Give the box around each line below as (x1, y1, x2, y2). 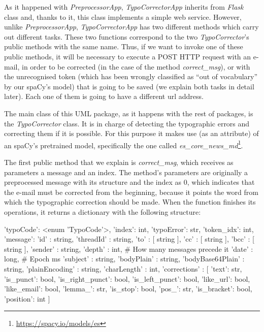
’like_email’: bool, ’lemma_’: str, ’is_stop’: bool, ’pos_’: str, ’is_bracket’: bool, (4, 283, 252, 294)
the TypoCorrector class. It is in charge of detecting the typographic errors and (4, 118, 250, 128)
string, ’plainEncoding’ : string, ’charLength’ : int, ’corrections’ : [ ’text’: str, (4, 263, 242, 274)
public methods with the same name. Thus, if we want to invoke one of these (4, 41, 243, 52)
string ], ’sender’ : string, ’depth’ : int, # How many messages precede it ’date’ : (4, 243, 253, 254)
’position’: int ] (4, 293, 50, 304)
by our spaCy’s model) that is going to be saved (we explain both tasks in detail (4, 81, 254, 91)
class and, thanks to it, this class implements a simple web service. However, (4, 11, 242, 22)
